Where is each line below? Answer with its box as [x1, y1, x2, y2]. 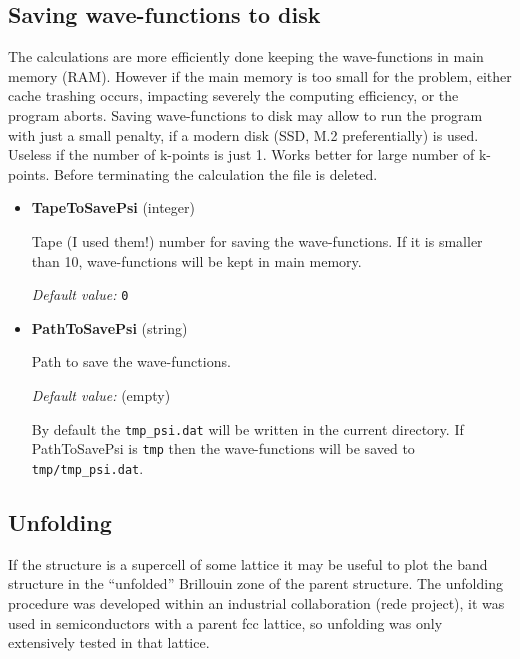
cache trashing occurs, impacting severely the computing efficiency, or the [8, 85, 459, 106]
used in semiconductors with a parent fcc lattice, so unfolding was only [8, 612, 443, 633]
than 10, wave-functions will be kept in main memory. [31, 250, 362, 271]
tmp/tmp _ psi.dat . [31, 457, 144, 478]
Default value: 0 [31, 284, 129, 305]
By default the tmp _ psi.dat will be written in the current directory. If [31, 418, 464, 439]
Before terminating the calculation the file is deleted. [53, 163, 378, 184]
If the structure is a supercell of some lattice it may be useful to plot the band [8, 553, 488, 574]
